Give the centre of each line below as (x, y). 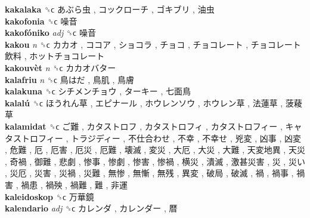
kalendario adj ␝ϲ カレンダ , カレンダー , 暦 (91, 208)
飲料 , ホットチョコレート (55, 56)
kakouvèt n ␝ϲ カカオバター (61, 67)
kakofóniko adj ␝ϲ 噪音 (50, 33)
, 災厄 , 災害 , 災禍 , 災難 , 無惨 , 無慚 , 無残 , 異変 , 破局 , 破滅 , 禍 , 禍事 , (149, 173)
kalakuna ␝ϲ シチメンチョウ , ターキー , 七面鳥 (98, 91)
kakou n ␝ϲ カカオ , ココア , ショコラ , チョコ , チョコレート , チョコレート (153, 44)
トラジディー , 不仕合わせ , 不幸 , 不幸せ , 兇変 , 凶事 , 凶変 (186, 138)
